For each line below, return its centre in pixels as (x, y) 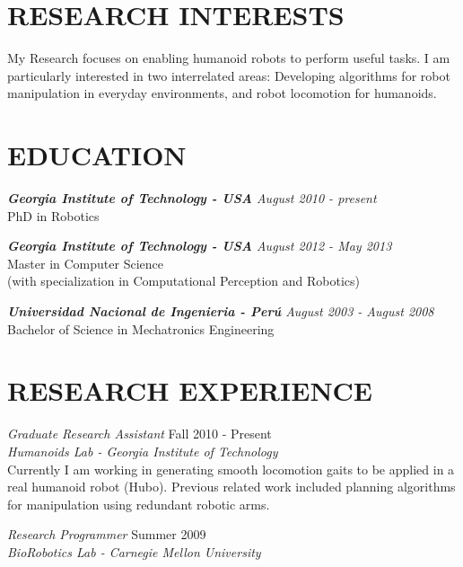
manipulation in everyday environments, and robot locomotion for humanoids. (222, 93)
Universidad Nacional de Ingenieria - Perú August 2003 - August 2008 (221, 311)
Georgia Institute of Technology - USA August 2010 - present (192, 198)
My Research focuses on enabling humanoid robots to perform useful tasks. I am (229, 58)
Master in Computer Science (85, 263)
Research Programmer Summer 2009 (107, 534)
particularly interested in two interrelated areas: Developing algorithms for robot (229, 75)
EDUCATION (97, 155)
